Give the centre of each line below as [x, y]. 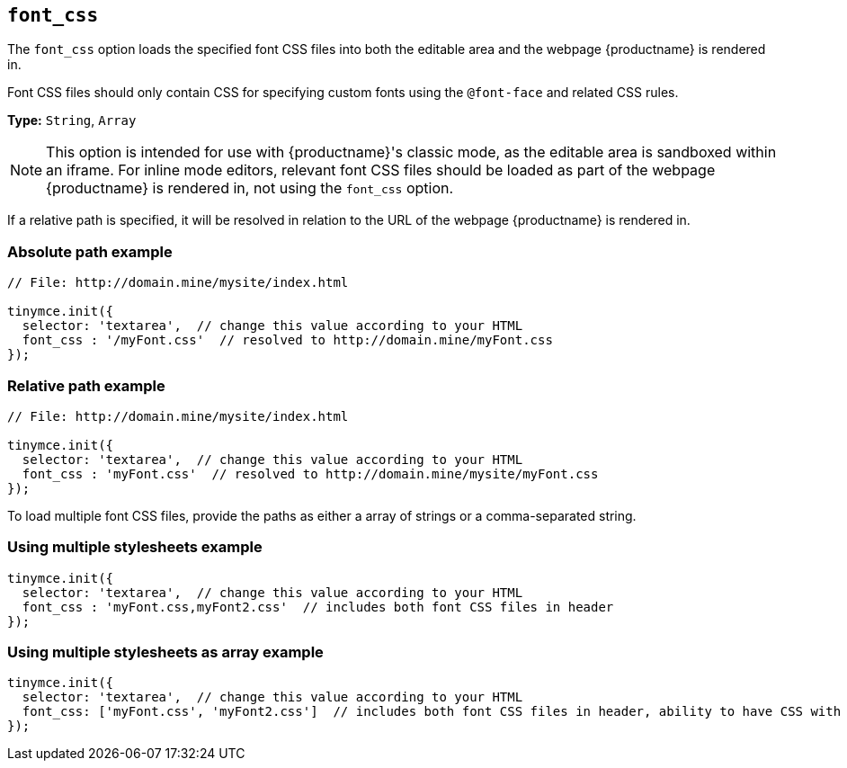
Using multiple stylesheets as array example [165, 652]
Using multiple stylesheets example [135, 547]
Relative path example [86, 385]
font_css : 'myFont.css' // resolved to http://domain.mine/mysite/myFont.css [310, 473]
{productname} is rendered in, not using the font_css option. [250, 188]
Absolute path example [90, 251]
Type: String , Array [72, 121]
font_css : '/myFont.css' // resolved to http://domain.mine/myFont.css [287, 340]
